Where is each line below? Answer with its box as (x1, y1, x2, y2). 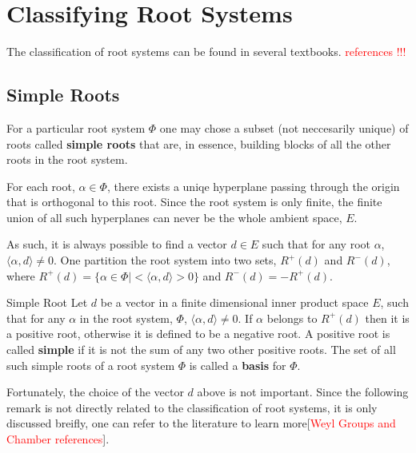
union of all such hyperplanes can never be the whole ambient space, (6, 209, 342, 225)
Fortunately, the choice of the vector (6, 383, 184, 400)
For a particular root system (6, 119, 146, 136)
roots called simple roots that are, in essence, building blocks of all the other (6, 135, 391, 152)
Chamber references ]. (6, 431, 110, 447)
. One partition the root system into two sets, (54, 252, 277, 268)
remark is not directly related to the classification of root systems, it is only (6, 399, 378, 415)
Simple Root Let (6, 294, 88, 311)
